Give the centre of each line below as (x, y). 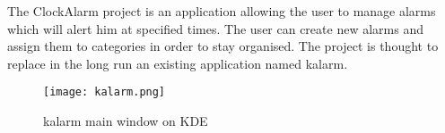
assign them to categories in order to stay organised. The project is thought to (223, 46)
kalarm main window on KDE (126, 121)
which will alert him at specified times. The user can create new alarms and (215, 28)
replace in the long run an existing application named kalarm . (178, 63)
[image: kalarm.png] (105, 92)
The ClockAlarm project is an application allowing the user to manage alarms (222, 11)
